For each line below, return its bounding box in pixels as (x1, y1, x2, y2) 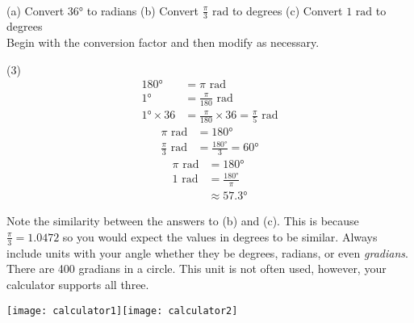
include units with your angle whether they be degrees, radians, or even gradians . (6, 244, 408, 261)
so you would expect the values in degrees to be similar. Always (62, 228, 378, 245)
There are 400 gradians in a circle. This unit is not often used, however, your (6, 260, 387, 277)
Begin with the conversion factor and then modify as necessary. (6, 34, 320, 51)
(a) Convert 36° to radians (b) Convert (6, 2, 199, 19)
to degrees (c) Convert (232, 2, 343, 19)
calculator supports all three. (6, 275, 149, 292)
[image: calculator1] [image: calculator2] (6, 304, 238, 317)
